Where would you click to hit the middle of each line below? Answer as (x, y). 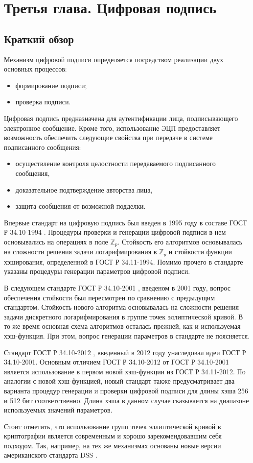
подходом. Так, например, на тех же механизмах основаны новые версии (113, 445)
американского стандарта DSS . (51, 455)
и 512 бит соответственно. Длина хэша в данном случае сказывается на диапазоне (126, 400)
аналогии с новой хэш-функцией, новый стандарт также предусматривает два (119, 381)
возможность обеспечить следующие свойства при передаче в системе (108, 137)
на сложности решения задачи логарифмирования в (80, 252)
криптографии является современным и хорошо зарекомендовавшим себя (113, 436)
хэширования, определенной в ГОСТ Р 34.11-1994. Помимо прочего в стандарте (124, 261)
